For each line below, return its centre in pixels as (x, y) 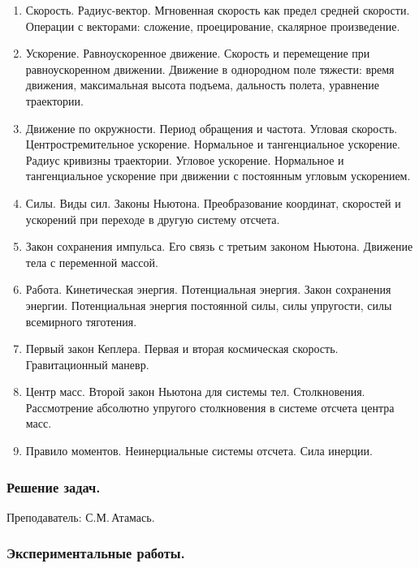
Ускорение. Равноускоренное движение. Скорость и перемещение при (198, 53)
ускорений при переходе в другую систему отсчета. (153, 219)
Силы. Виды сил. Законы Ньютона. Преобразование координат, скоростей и (213, 202)
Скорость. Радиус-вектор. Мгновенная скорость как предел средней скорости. (218, 10)
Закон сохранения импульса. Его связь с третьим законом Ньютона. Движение (219, 246)
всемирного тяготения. (81, 321)
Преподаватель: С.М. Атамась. (81, 516)
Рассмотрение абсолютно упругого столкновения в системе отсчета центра (210, 407)
